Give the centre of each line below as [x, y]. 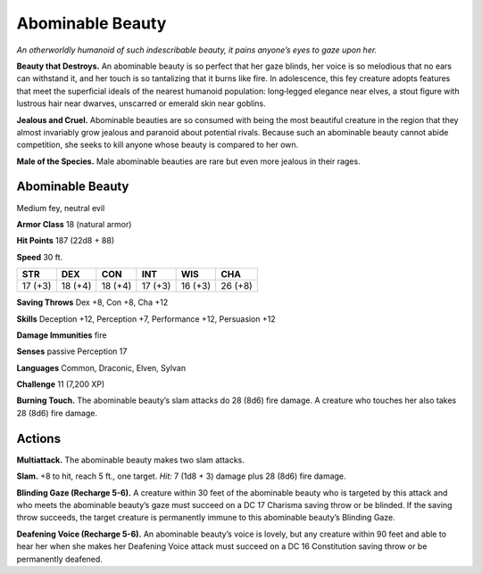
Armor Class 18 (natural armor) [74, 224]
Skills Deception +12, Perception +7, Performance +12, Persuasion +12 [146, 319]
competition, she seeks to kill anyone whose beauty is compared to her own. [158, 145]
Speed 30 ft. [40, 257]
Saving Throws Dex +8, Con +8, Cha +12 [92, 302]
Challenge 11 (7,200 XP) [61, 384]
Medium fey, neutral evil [61, 208]
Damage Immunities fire [62, 335]
